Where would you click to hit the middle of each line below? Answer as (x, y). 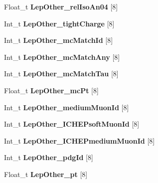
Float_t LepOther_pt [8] (46, 174)
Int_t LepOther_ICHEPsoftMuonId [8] (72, 124)
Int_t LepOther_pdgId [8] (49, 157)
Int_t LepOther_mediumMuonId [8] (67, 107)
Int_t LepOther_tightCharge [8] (59, 23)
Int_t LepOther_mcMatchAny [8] (62, 57)
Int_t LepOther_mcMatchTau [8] (61, 74)
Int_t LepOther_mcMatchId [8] (59, 40)
